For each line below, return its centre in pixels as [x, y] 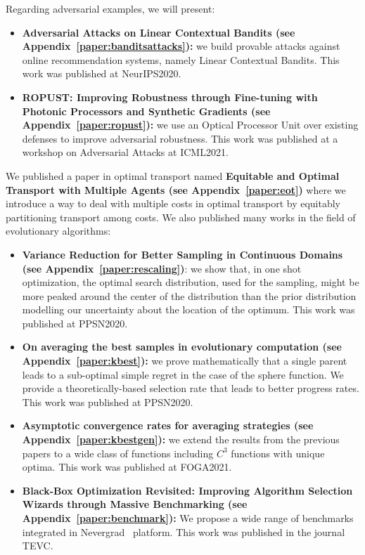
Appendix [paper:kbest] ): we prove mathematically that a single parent [185, 361]
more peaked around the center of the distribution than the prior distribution [189, 295]
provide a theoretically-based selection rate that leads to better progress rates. [191, 388]
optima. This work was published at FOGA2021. [127, 467]
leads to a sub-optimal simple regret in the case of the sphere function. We [183, 374]
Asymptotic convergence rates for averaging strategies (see [168, 425]
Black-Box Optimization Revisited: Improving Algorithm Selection [187, 490]
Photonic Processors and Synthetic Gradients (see [146, 111]
